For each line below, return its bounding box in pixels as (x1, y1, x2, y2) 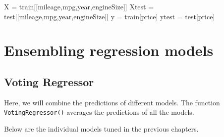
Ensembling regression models (4, 40, 214, 60)
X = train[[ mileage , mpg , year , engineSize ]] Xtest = (4, 1, 154, 11)
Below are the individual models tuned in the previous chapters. (4, 124, 199, 134)
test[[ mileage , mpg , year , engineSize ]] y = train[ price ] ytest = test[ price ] (4, 11, 215, 21)
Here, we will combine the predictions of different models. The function (4, 97, 220, 107)
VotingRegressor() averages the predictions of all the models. (4, 107, 194, 117)
